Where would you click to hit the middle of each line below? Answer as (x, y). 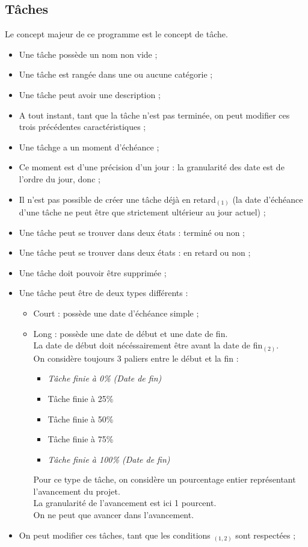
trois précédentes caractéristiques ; (82, 127)
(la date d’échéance (268, 199)
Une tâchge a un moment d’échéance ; (89, 147)
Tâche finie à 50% (81, 419)
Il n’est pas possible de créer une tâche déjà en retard (117, 199)
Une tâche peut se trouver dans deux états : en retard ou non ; (135, 252)
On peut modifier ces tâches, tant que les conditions (115, 535)
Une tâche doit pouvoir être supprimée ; (93, 272)
